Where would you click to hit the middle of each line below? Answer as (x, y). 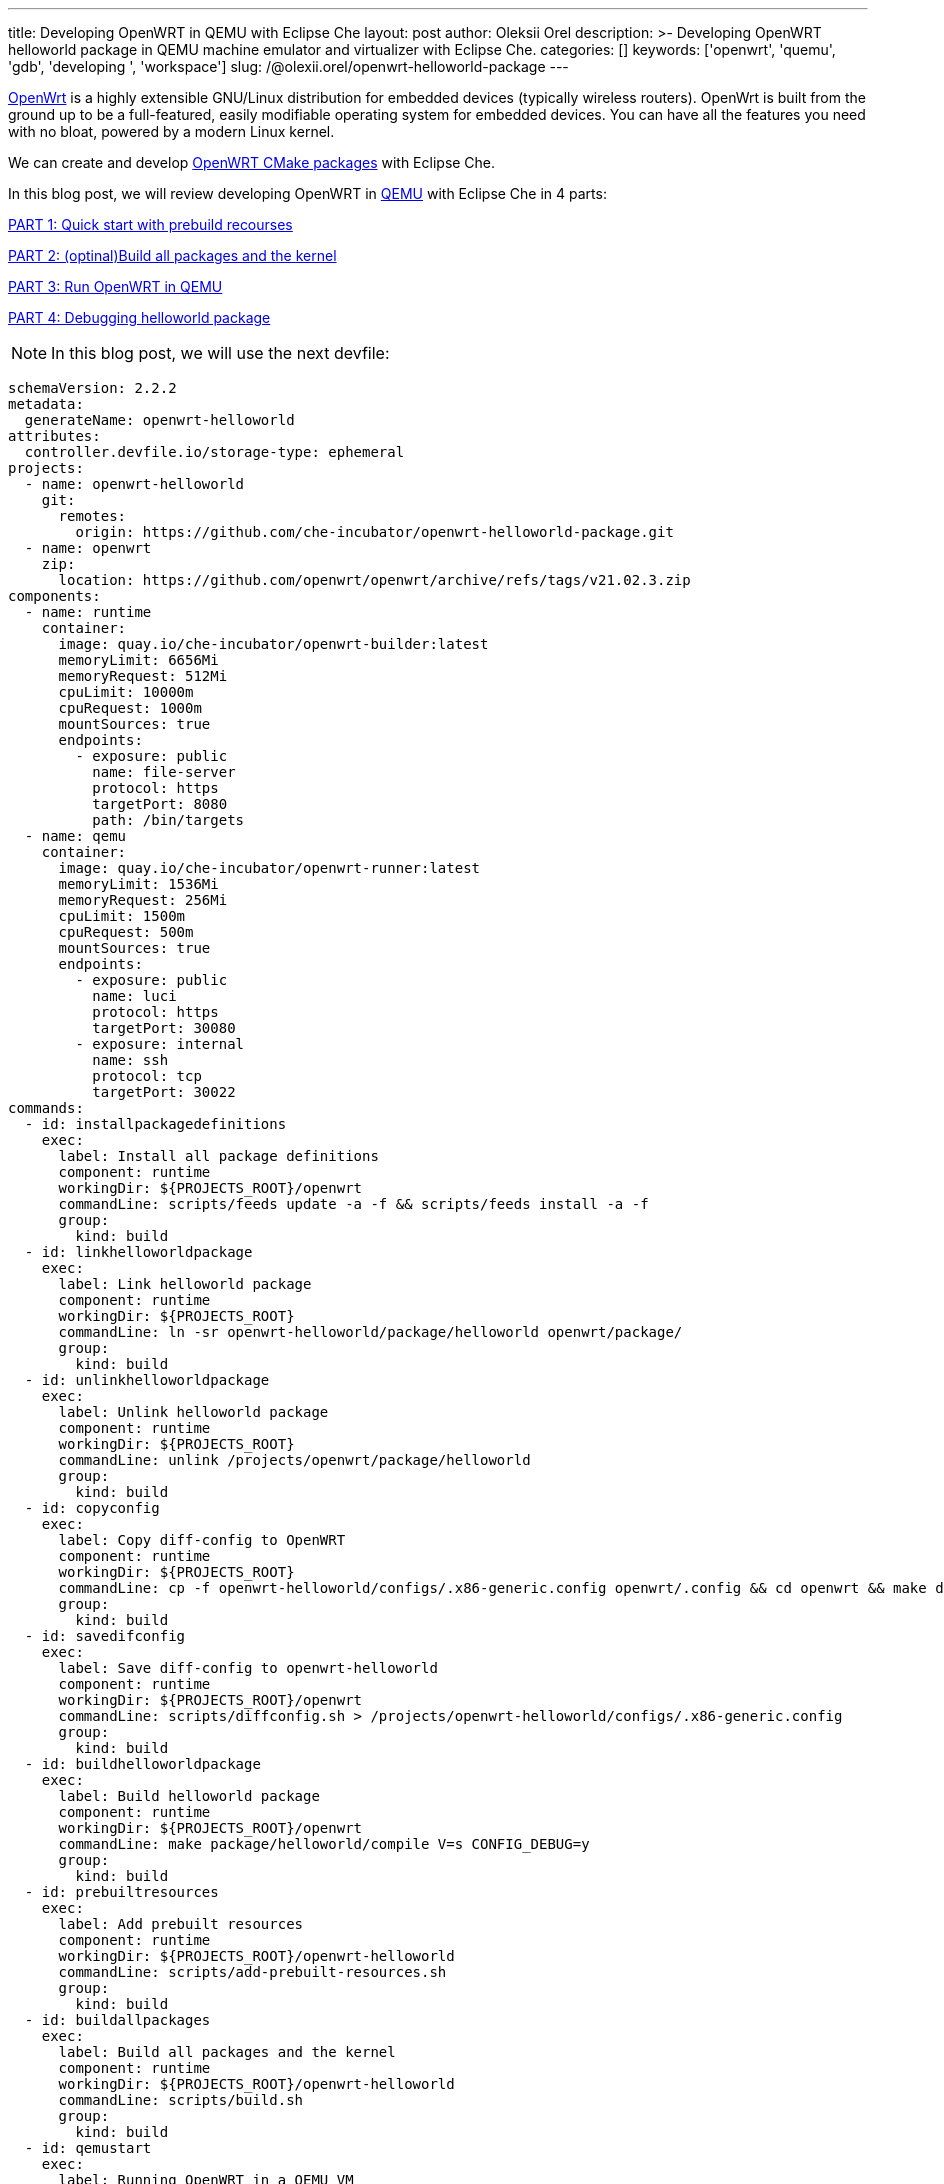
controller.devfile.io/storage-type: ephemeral (214, 452)
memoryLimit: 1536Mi (138, 884)
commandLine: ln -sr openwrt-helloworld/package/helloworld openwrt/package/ (370, 1332)
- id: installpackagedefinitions (155, 1124)
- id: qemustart (88, 2148)
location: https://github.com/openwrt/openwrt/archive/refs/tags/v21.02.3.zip (374, 580)
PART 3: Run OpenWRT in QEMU (115, 286)
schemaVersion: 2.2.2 (92, 388)
